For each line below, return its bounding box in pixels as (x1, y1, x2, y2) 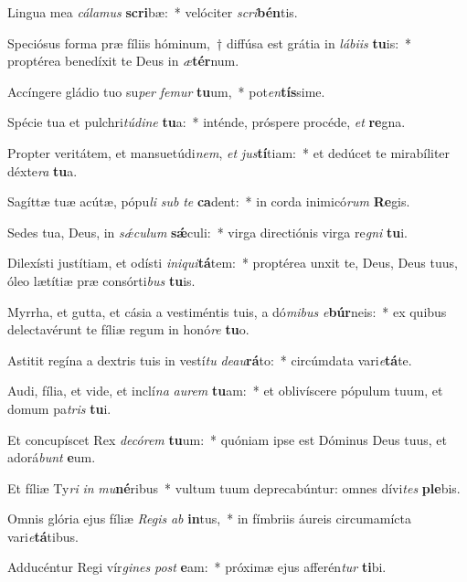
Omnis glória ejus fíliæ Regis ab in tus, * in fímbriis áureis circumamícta (7, 509, 411, 528)
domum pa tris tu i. (7, 398, 111, 418)
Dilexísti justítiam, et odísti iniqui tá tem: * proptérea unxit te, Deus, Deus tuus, (7, 253, 458, 272)
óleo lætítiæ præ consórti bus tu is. (7, 270, 196, 290)
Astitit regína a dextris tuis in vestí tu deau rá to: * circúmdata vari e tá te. (7, 350, 412, 369)
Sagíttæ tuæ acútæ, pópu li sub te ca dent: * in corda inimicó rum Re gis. (7, 192, 410, 211)
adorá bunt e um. (7, 448, 96, 467)
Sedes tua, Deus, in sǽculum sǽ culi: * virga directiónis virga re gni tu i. (7, 222, 409, 241)
